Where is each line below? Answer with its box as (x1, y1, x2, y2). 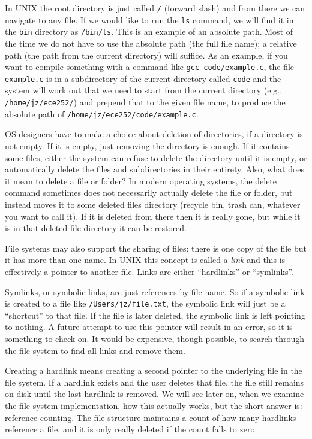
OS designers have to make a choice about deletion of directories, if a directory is (5, 128, 303, 140)
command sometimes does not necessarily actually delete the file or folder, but (5, 186, 293, 199)
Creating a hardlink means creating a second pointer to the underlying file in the (5, 364, 302, 377)
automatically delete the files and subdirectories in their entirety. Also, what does (5, 163, 305, 175)
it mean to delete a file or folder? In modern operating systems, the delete (5, 174, 277, 187)
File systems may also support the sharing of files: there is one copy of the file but (5, 241, 307, 254)
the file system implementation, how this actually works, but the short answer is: (5, 399, 302, 411)
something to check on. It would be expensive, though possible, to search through (5, 332, 305, 344)
